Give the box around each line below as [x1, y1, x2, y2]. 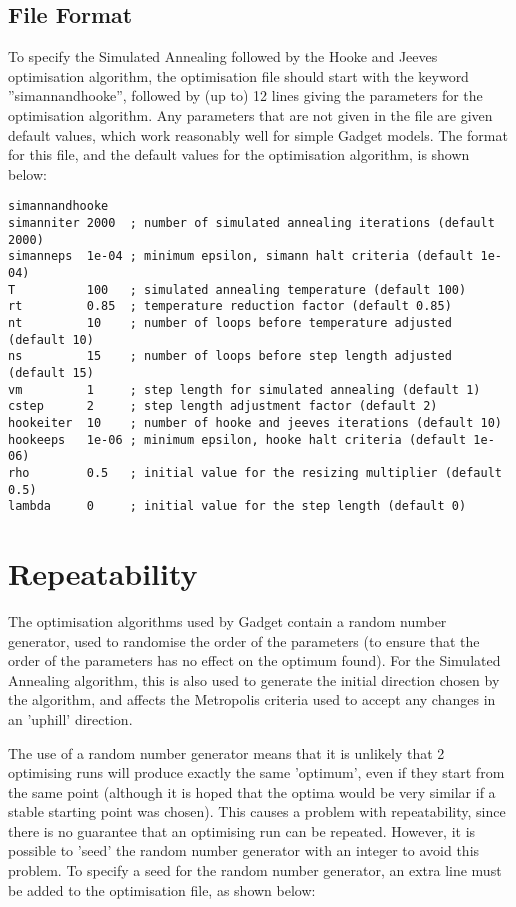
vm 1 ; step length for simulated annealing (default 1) [8, 382, 481, 397]
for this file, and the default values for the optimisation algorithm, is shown [8, 144, 470, 165]
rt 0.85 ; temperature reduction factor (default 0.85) [8, 299, 452, 314]
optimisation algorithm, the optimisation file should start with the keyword [8, 65, 469, 86]
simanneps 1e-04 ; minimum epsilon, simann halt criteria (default [8, 249, 474, 264]
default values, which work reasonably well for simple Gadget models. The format [8, 124, 508, 145]
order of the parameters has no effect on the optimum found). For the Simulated [8, 650, 501, 671]
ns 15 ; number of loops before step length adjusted [8, 349, 452, 364]
